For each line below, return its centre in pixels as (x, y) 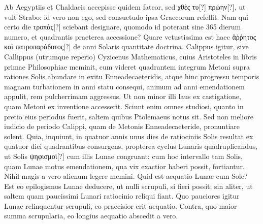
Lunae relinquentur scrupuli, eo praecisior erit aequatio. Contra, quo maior (121, 205)
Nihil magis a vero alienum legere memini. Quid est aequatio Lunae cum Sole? (126, 176)
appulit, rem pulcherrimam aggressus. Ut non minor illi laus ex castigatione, (123, 96)
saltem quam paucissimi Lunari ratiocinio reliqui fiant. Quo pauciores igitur (122, 196)
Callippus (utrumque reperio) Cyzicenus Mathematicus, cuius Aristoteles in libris (130, 56)
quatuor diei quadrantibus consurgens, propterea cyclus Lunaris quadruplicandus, (131, 146)
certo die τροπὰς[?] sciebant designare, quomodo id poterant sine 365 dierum (123, 27)
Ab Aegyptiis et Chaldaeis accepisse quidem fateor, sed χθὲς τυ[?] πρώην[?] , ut (125, 7)
